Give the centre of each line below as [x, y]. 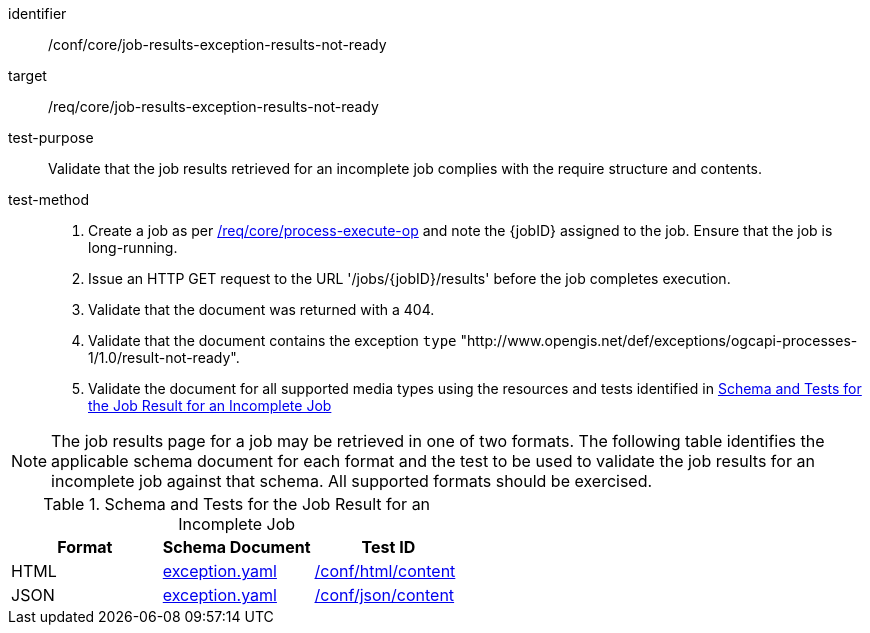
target [27, 75]
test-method [48, 199]
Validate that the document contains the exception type [272, 340]
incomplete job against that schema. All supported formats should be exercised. [352, 481]
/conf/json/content [384, 595]
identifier [37, 13]
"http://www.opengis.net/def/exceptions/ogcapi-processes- [659, 340]
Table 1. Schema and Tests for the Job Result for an [237, 504]
